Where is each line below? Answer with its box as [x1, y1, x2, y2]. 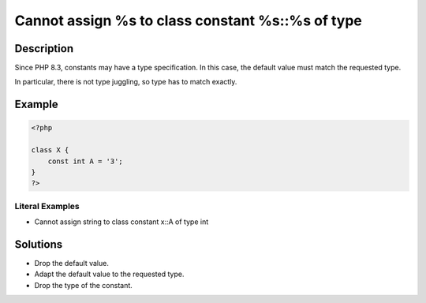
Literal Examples [14, 200, 80, 211]
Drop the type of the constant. [34, 280, 133, 290]
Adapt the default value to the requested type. [34, 269, 185, 279]
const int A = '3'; [47, 156, 124, 166]
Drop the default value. [34, 259, 110, 268]
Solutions [14, 238, 63, 251]
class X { [31, 146, 69, 155]
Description [14, 42, 74, 55]
